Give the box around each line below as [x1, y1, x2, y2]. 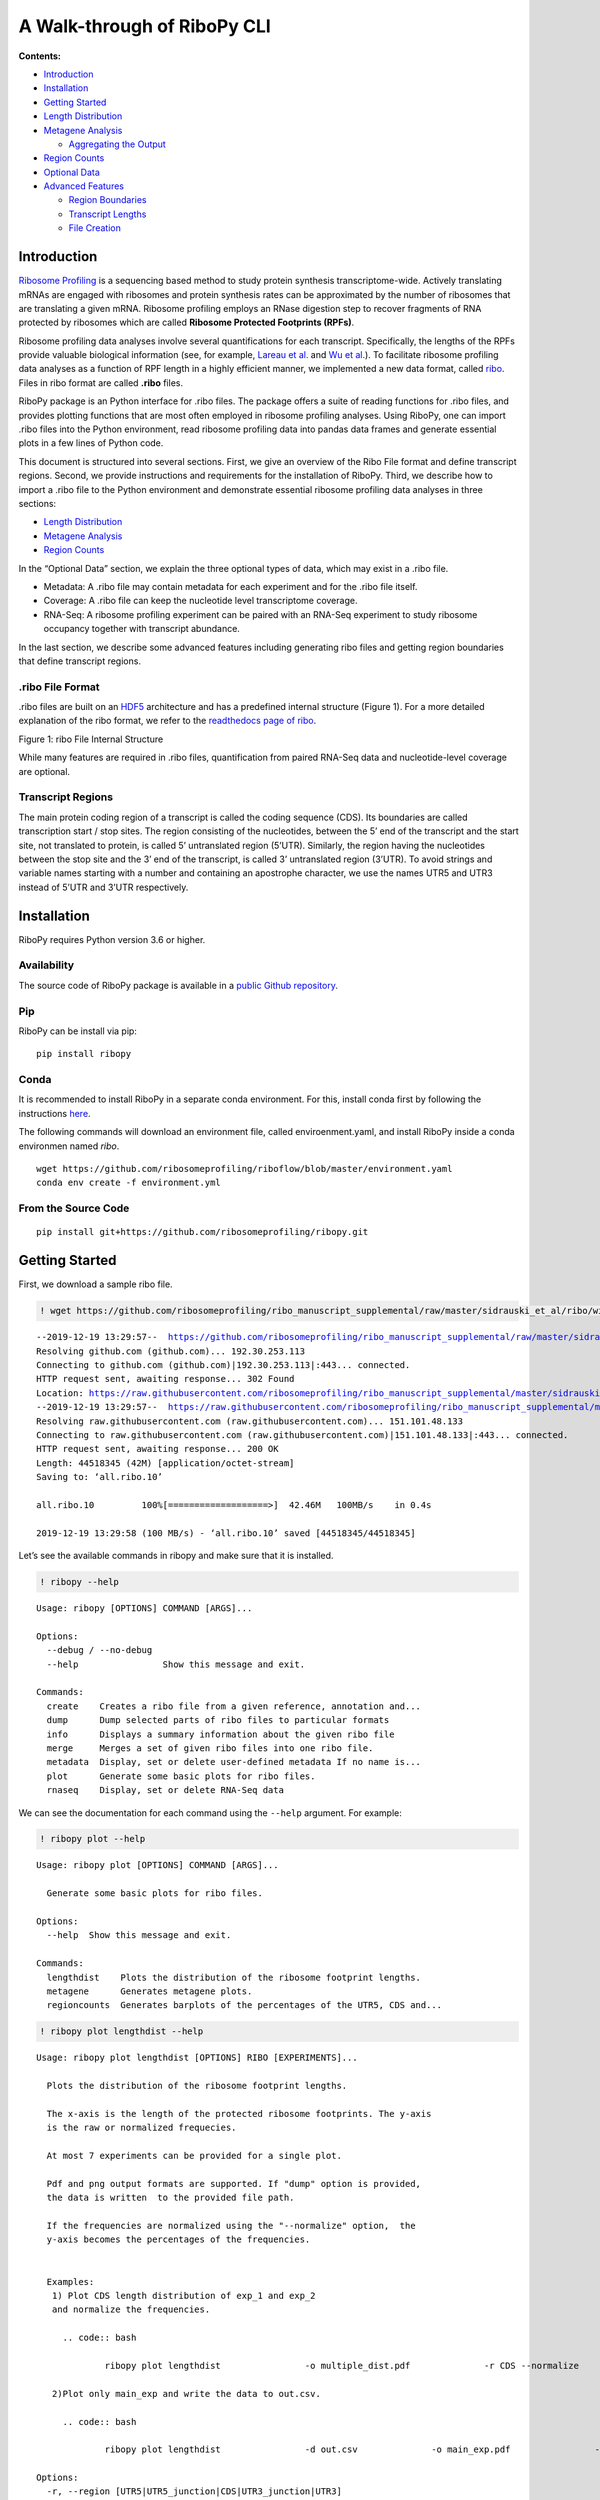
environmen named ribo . [18, 1140, 120, 1152]
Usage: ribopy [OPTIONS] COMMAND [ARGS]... [36, 1603, 253, 1614]
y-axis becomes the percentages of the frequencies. [46, 2234, 311, 2245]
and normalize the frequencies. [51, 2304, 211, 2315]
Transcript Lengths [68, 208, 147, 220]
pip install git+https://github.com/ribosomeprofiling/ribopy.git [36, 1226, 369, 1238]
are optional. [18, 765, 70, 777]
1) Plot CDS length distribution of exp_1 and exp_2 [51, 2290, 316, 2301]
